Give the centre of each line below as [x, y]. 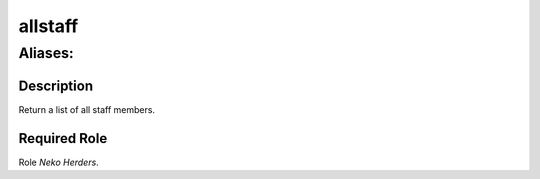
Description [56, 85]
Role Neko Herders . [58, 162]
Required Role [63, 138]
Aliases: [46, 53]
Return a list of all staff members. [86, 109]
